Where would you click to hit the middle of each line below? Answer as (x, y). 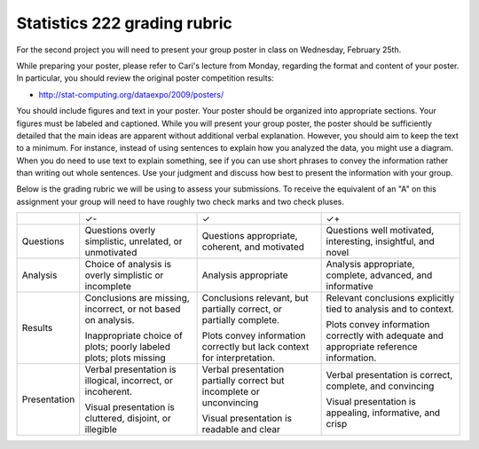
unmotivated (111, 253)
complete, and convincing (380, 386)
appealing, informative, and (383, 413)
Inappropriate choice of (134, 335)
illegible (101, 429)
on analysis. (110, 320)
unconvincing (230, 403)
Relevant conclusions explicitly (390, 298)
